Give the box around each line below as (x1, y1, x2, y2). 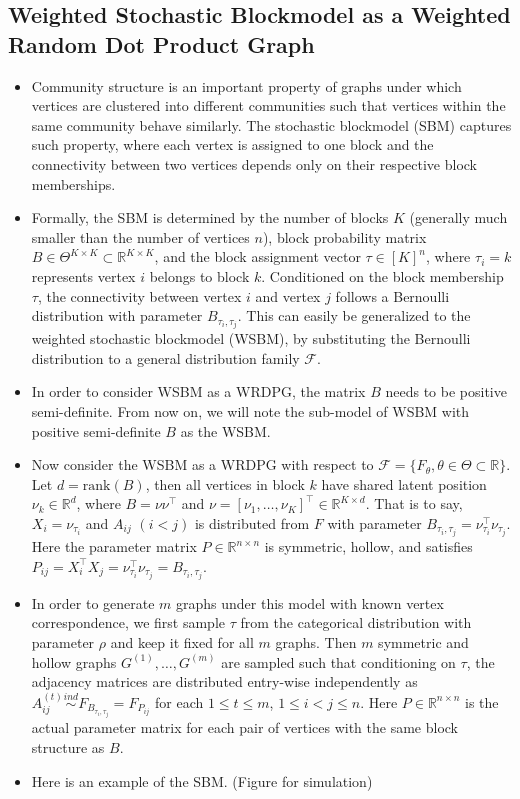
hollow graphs (31, 651, 117, 672)
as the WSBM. (180, 420, 271, 441)
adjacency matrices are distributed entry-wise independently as (31, 671, 418, 692)
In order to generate (31, 592, 155, 613)
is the (465, 691, 499, 712)
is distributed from (194, 512, 310, 533)
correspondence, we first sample (31, 612, 226, 633)
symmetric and (378, 631, 469, 652)
